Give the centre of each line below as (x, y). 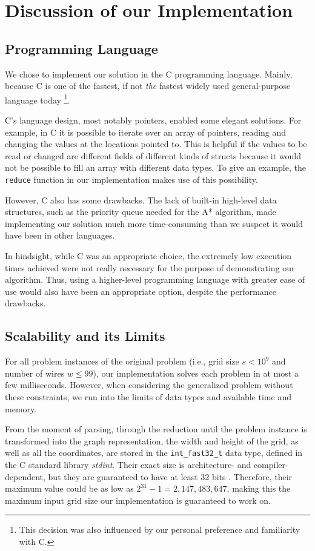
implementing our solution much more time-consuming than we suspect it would (154, 223)
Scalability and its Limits (85, 336)
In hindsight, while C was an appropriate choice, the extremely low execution (148, 256)
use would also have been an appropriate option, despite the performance (141, 291)
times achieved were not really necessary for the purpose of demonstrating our (150, 267)
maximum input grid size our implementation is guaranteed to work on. (138, 500)
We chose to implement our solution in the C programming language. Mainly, (149, 74)
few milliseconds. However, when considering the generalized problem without (149, 385)
